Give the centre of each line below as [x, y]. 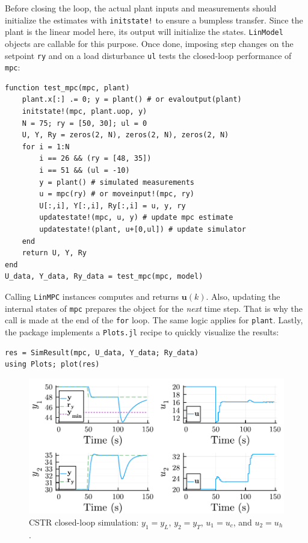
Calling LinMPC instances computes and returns [92, 296]
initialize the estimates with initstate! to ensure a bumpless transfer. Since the [154, 20]
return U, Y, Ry [54, 253]
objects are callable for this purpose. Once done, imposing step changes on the [149, 43]
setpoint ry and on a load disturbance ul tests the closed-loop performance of [148, 55]
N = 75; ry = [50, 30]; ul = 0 [85, 123]
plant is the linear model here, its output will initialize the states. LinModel [144, 32]
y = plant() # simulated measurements [117, 182]
